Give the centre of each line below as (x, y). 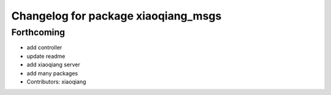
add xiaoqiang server (53, 65)
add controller (44, 47)
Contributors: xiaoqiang (56, 82)
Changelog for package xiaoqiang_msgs (116, 16)
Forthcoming (38, 32)
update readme (46, 56)
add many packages (52, 73)
